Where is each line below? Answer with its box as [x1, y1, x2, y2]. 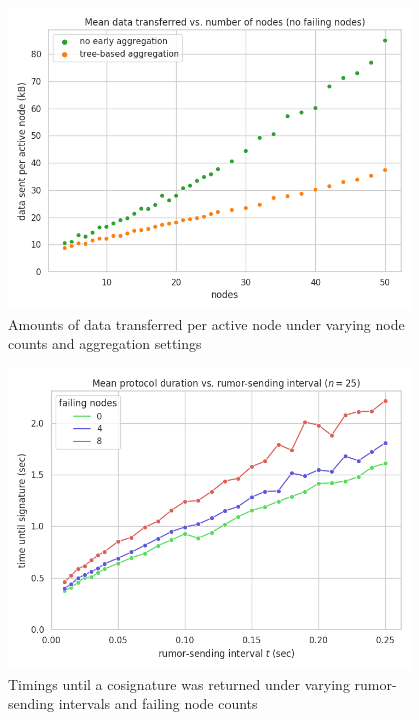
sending [8, 693, 54, 714]
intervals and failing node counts [58, 693, 258, 714]
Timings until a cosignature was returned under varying [8, 673, 350, 694]
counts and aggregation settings [8, 333, 202, 354]
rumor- [354, 673, 397, 694]
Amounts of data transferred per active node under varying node [8, 313, 405, 334]
